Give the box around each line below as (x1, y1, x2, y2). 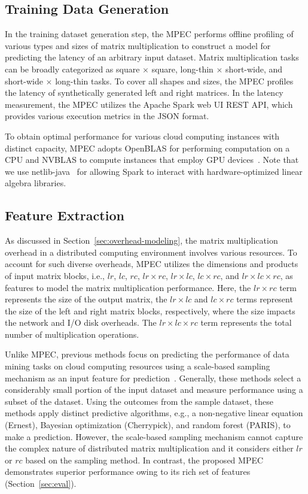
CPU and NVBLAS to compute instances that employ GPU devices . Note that (5, 153, 299, 166)
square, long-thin (151, 62, 214, 75)
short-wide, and (225, 62, 283, 75)
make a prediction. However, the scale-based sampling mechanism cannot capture (5, 430, 303, 443)
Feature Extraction (5, 206, 124, 225)
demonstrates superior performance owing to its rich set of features (5, 465, 251, 478)
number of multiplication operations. (5, 328, 139, 340)
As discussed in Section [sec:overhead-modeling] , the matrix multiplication (5, 234, 278, 247)
